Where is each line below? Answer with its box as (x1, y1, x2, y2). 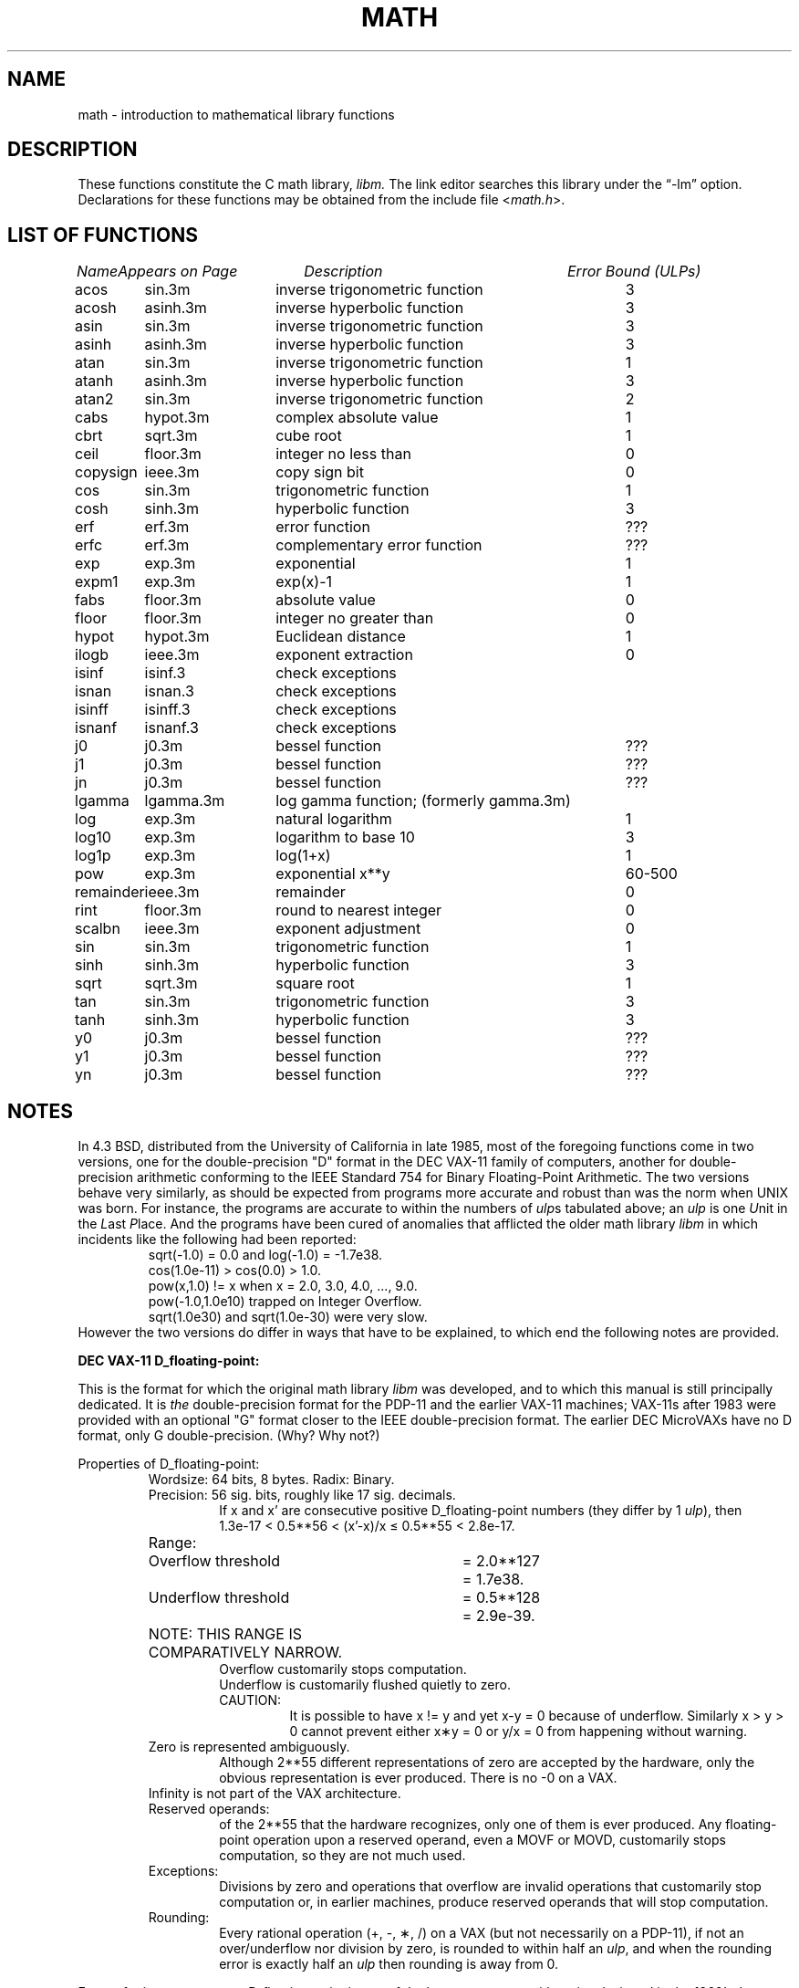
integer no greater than (275, 609, 434, 628)
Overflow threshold (148, 1552, 280, 1571)
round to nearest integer (275, 901, 442, 920)
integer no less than (275, 445, 411, 464)
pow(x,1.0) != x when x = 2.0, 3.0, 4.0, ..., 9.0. (148, 1278, 418, 1294)
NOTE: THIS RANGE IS (148, 1625, 302, 1644)
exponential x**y (275, 864, 390, 884)
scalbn (75, 919, 120, 938)
